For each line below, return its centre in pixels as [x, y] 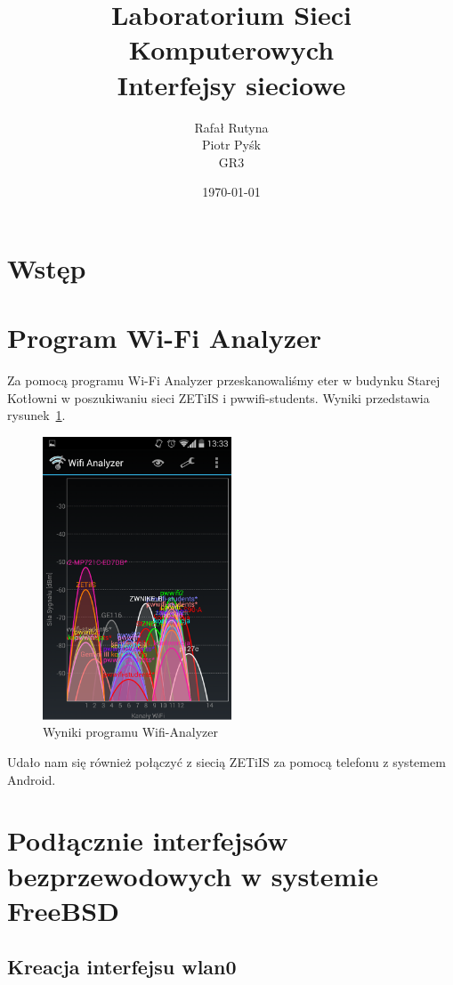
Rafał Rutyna [231, 127]
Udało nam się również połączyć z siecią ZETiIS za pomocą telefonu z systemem [226, 762]
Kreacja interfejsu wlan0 [122, 967]
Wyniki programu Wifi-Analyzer [130, 732]
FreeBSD [63, 910]
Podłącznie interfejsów [148, 840]
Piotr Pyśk [231, 145]
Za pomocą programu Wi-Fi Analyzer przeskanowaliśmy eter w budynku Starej [224, 380]
